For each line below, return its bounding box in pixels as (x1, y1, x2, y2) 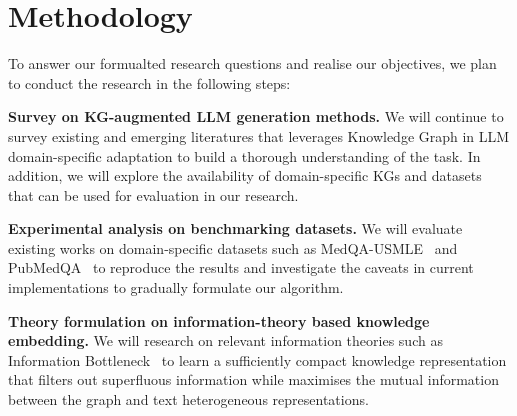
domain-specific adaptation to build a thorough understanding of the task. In (8, 145, 481, 166)
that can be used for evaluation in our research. (8, 184, 299, 205)
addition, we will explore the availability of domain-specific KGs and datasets (8, 165, 482, 186)
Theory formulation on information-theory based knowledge (8, 310, 430, 331)
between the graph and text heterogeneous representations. (8, 389, 369, 410)
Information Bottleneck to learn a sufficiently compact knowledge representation (8, 349, 507, 370)
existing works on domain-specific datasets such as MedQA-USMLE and (8, 237, 458, 258)
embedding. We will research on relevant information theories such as (8, 330, 443, 351)
